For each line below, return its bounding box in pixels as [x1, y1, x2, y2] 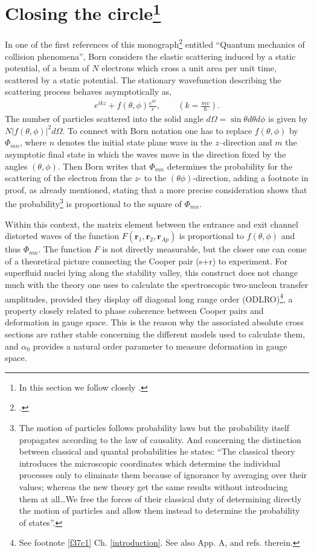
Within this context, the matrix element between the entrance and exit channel [5, 217, 298, 230]
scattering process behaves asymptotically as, [5, 85, 172, 98]
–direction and [219, 136, 272, 149]
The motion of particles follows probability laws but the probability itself [19, 421, 290, 433]
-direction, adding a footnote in [193, 171, 309, 184]
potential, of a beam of [5, 62, 89, 74]
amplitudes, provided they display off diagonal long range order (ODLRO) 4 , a [5, 290, 293, 305]
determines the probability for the [167, 159, 293, 172]
